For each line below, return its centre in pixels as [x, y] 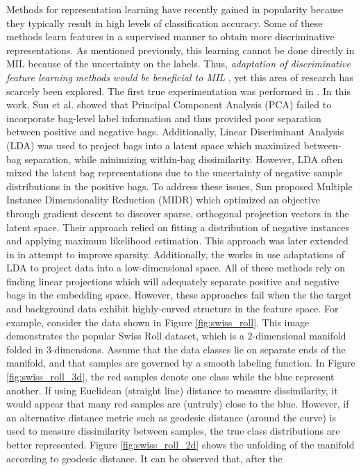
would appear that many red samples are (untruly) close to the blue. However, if [178, 404]
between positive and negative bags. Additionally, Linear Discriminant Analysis [175, 132]
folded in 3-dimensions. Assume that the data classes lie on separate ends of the [176, 349]
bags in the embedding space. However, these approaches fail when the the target [179, 295]
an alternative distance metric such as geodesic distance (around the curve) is [171, 417]
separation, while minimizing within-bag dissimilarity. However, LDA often [184, 159]
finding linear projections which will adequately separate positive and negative [173, 281]
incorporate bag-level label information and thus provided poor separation [164, 118]
